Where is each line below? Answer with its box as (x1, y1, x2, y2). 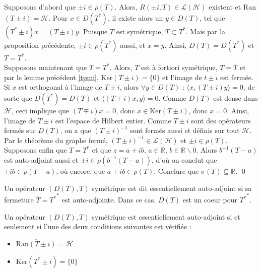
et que (92, 145, 111, 155)
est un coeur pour (182, 194, 238, 205)
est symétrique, (116, 26, 163, 36)
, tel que (200, 12, 225, 23)
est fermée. (220, 72, 253, 82)
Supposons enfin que (4, 145, 67, 155)
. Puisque (79, 26, 108, 36)
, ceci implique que (11, 105, 70, 115)
